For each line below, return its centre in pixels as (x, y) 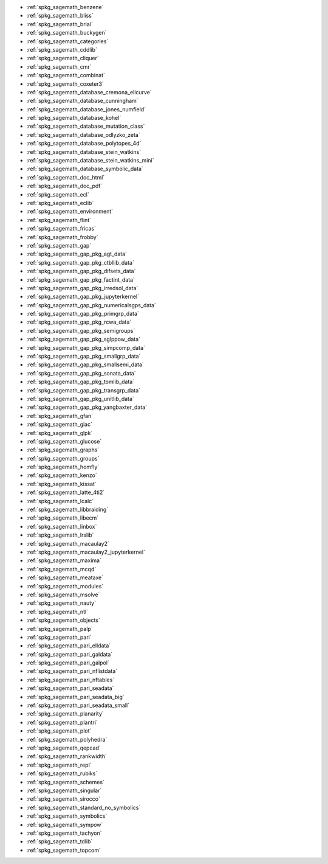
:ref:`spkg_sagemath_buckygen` (67, 33)
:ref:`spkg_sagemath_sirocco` (63, 799)
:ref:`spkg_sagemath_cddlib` (62, 49)
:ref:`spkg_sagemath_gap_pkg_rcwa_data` (79, 322)
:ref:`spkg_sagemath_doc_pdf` (64, 186)
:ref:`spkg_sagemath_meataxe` (65, 577)
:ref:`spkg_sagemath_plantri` (62, 722)
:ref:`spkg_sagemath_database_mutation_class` (86, 126)
